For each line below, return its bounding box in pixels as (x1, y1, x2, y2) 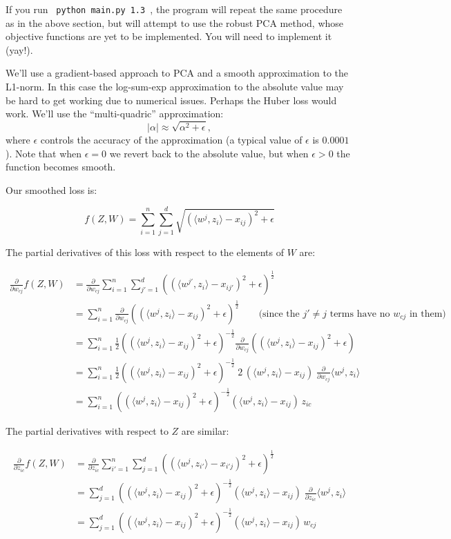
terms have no (329, 308, 390, 319)
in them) (409, 308, 446, 319)
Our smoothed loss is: (6, 182, 97, 197)
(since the (258, 308, 300, 319)
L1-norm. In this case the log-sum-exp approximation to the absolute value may (6, 79, 344, 94)
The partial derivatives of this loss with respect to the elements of (6, 244, 285, 259)
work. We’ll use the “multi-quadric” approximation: (6, 106, 224, 121)
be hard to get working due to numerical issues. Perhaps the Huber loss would (6, 92, 337, 107)
